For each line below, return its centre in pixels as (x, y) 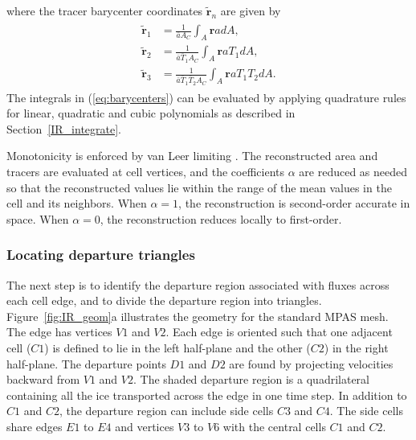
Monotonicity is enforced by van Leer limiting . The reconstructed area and (192, 156)
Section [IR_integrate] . (64, 128)
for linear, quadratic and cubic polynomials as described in (151, 113)
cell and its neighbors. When (77, 203)
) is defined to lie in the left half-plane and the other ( (177, 347)
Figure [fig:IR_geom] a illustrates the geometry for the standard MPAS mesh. (198, 316)
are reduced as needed (353, 171)
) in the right (356, 347)
